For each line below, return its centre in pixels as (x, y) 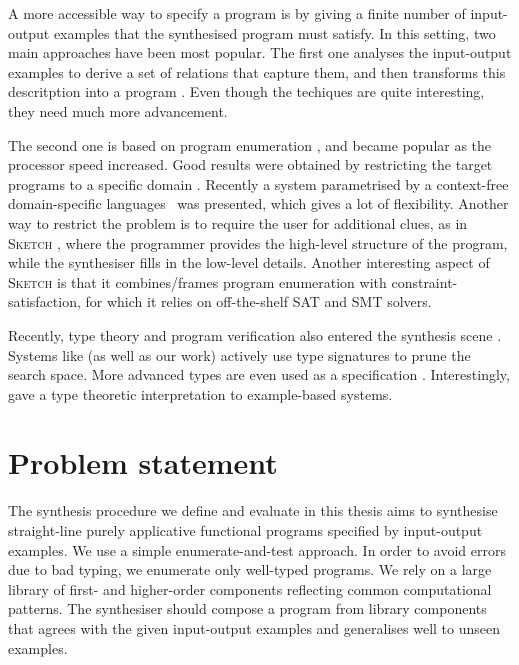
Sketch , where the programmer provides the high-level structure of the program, (258, 242)
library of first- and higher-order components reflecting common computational (250, 588)
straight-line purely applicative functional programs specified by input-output (245, 530)
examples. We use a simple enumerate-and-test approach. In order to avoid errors (257, 549)
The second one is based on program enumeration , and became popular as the (250, 144)
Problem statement (143, 462)
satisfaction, (44, 301)
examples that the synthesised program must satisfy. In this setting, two (274, 32)
